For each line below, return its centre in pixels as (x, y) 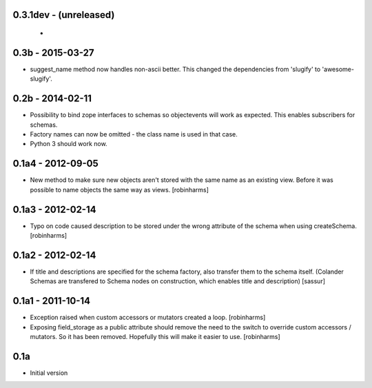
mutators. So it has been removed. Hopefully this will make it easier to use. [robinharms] (155, 336)
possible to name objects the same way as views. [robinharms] (120, 190)
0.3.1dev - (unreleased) (64, 15)
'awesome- (338, 69)
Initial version (49, 373)
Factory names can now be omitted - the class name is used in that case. (134, 134)
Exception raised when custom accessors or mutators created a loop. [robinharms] (148, 318)
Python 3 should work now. (69, 144)
